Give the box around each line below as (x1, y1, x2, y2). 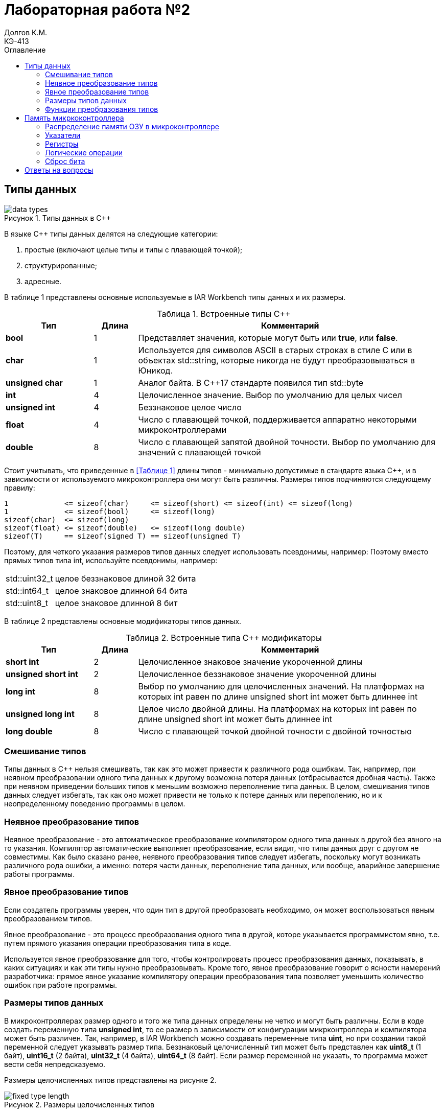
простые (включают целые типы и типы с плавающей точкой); (25, 245, 243, 254)
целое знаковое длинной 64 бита (55, 585, 188, 596)
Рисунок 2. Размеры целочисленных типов (4, 1100, 155, 1109)
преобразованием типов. (4, 914, 92, 923)
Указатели (45, 130, 81, 140)
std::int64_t (6, 585, 49, 596)
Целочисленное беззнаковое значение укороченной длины (138, 668, 377, 679)
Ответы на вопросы (25, 165, 93, 174)
